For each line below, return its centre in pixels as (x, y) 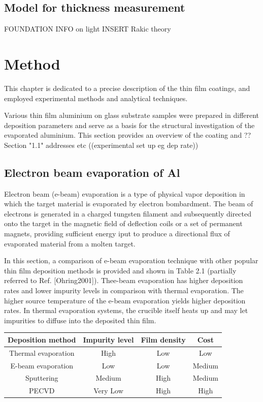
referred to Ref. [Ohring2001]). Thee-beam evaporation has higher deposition (124, 280)
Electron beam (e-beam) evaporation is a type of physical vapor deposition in (125, 193)
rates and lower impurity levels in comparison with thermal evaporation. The (124, 290)
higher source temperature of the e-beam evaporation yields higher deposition (125, 300)
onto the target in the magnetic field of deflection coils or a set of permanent (123, 223)
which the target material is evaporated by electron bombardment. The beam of (129, 204)
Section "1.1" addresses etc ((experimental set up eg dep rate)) (101, 145)
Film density (163, 339)
